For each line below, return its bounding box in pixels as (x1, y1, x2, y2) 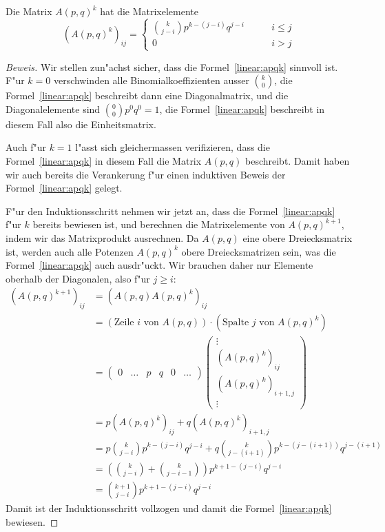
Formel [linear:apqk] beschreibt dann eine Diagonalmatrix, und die (6, 88, 289, 103)
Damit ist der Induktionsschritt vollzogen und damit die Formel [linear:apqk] (6, 501, 332, 515)
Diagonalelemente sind (6, 101, 101, 116)
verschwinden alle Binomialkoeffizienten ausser (53, 73, 249, 88)
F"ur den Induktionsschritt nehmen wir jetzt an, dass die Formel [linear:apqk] (6, 203, 335, 218)
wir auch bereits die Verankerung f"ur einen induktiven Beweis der (6, 167, 286, 181)
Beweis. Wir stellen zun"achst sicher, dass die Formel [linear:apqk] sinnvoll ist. (6, 59, 338, 74)
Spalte (222, 318, 249, 328)
